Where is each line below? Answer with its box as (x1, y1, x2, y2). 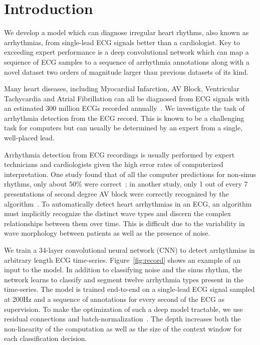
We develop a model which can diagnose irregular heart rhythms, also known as (4, 27, 249, 38)
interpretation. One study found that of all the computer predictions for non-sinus (4, 168, 256, 179)
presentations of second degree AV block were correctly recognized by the (4, 189, 229, 199)
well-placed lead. (4, 132, 55, 143)
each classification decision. (4, 333, 87, 343)
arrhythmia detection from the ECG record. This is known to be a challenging (4, 112, 244, 123)
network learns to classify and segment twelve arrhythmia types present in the (4, 274, 244, 284)
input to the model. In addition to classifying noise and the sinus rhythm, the (4, 264, 242, 275)
